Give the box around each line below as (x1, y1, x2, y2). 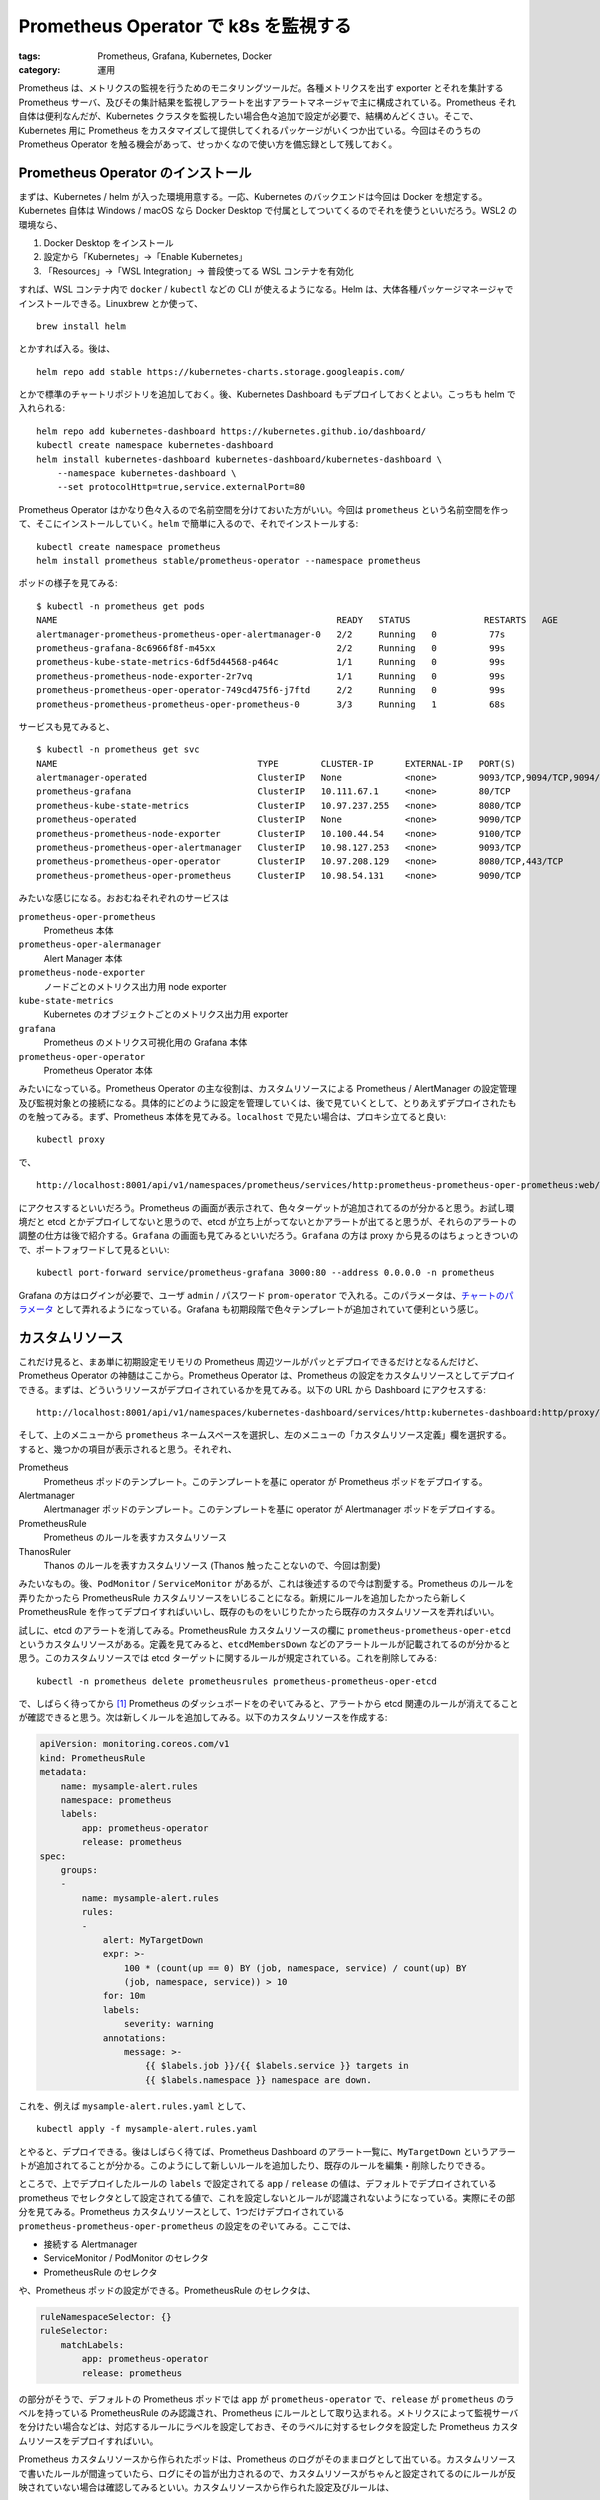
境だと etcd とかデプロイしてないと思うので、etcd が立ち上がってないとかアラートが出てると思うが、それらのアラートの (18, 1216, 517, 1228)
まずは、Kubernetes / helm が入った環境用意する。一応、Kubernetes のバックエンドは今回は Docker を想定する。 (18, 190, 488, 202)
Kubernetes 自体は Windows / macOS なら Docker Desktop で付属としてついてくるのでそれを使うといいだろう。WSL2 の (18, 205, 517, 217)
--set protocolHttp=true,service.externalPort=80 (56, 481, 305, 493)
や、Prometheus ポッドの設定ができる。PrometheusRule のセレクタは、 (18, 2285, 316, 2297)
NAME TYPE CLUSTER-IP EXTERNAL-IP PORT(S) (36, 758, 517, 769)
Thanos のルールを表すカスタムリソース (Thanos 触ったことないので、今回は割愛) (43, 1559, 381, 1571)
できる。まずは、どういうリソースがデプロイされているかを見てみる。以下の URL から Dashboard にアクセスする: (18, 1383, 487, 1395)
